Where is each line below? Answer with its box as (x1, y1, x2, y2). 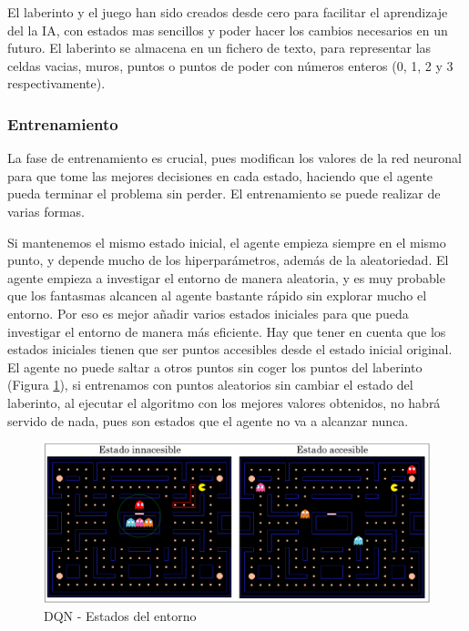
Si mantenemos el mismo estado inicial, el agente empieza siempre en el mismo (7, 232, 446, 251)
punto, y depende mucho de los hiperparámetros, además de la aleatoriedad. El (7, 250, 449, 270)
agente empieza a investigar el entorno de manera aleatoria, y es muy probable (7, 268, 445, 287)
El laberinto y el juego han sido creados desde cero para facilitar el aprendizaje (7, 3, 448, 21)
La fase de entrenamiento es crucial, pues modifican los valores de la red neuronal (7, 148, 462, 168)
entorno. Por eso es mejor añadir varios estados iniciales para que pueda (7, 303, 409, 322)
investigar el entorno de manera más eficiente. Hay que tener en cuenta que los (7, 321, 446, 341)
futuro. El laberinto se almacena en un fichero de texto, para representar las (7, 38, 432, 57)
